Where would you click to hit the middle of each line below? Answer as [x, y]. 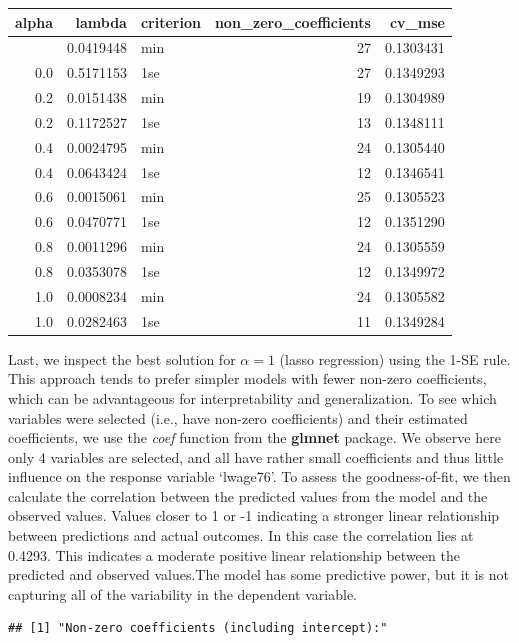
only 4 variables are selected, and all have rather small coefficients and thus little [256, 456]
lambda [101, 21]
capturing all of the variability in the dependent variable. [183, 593]
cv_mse [417, 21]
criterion [170, 21]
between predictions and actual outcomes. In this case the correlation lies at [241, 535]
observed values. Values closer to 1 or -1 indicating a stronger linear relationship [254, 515]
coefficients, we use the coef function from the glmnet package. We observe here [254, 437]
